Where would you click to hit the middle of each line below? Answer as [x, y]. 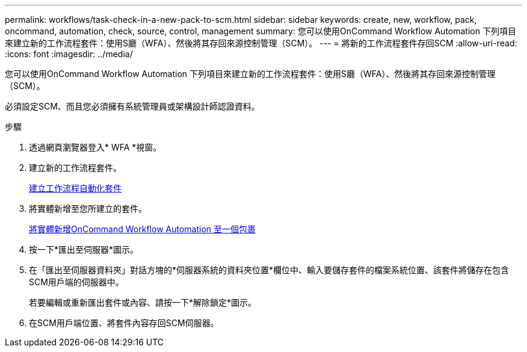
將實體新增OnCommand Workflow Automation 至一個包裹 [143, 229]
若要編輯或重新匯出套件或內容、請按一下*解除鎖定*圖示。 [143, 302]
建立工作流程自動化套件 [75, 188]
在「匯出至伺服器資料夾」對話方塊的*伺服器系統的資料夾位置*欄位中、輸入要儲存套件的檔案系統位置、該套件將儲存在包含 [269, 270]
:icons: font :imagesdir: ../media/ [69, 54]
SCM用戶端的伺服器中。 [76, 282]
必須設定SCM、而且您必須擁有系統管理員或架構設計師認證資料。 [132, 106]
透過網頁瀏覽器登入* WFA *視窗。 [95, 147]
